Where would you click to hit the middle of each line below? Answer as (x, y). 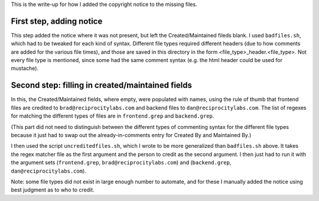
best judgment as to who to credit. (53, 190)
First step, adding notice (57, 21)
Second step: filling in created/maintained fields (101, 85)
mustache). (25, 69)
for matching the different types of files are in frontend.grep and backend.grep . (113, 116)
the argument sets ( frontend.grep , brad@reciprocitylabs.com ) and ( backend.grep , (121, 163)
